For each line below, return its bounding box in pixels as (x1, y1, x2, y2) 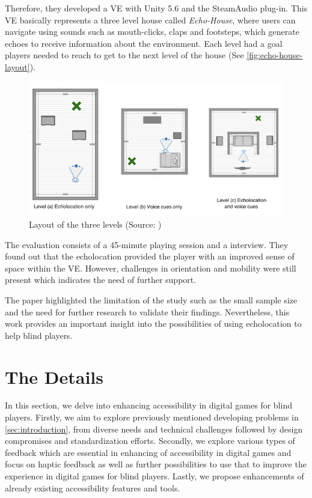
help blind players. (5, 329, 73, 341)
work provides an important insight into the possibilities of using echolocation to (5, 317, 302, 330)
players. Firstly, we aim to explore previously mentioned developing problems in (5, 411, 299, 424)
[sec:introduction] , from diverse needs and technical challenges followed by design (5, 422, 303, 435)
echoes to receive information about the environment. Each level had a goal (5, 37, 283, 49)
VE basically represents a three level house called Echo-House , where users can (5, 13, 296, 26)
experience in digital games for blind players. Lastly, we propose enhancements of (5, 470, 304, 482)
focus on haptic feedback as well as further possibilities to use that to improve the (5, 458, 307, 470)
